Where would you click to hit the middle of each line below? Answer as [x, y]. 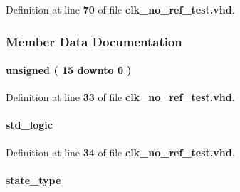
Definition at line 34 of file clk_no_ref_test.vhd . [120, 152]
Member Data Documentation [94, 41]
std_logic [29, 125]
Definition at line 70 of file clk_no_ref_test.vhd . [120, 9]
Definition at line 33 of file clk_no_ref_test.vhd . [120, 97]
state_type [33, 180]
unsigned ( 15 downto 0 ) [69, 70]
